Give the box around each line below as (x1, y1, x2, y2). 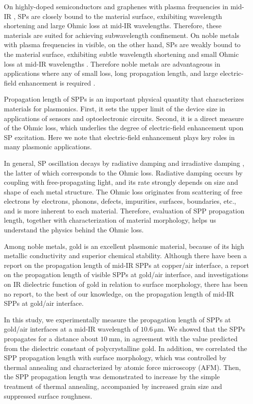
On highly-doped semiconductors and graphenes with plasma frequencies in (4, 1, 228, 11)
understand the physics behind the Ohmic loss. (4, 225, 144, 235)
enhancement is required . (18, 77, 95, 88)
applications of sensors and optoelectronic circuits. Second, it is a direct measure (4, 113, 244, 123)
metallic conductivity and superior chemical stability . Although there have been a (4, 250, 247, 261)
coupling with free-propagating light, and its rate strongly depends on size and (4, 177, 238, 187)
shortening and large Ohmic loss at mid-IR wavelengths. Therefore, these (4, 20, 222, 31)
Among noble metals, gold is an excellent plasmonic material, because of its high (4, 241, 244, 251)
